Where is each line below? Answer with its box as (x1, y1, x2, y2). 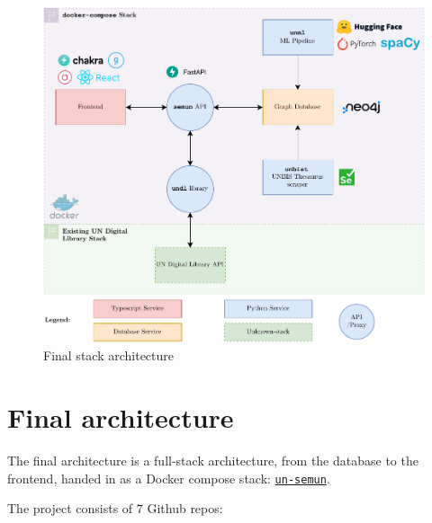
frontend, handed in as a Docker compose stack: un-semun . (7, 468, 330, 487)
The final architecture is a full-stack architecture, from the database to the (7, 450, 418, 469)
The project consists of (7, 499, 133, 518)
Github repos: (147, 499, 223, 518)
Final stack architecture (43, 346, 175, 365)
